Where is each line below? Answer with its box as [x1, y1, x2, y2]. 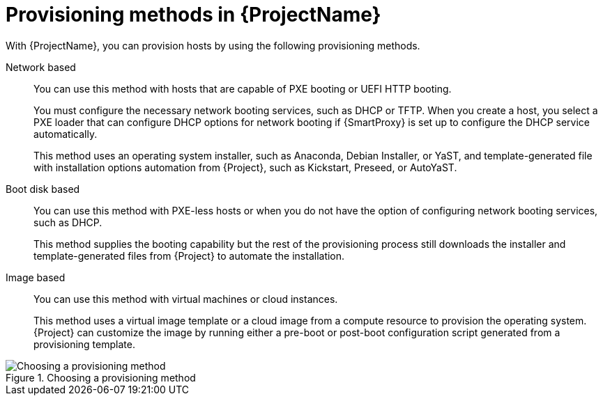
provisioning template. [33, 338, 135, 350]
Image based [6, 271, 66, 283]
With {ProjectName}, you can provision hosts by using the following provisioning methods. [6, 39, 420, 52]
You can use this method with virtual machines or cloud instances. [33, 292, 338, 305]
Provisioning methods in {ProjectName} [6, 3, 381, 26]
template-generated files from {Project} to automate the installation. [33, 249, 345, 262]
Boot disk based [6, 182, 80, 195]
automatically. [33, 127, 98, 140]
